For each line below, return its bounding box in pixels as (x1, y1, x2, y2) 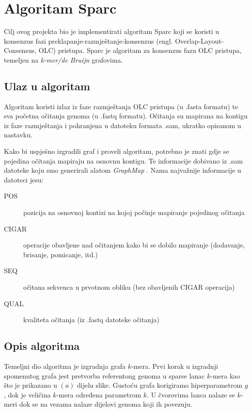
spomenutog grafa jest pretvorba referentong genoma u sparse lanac (4, 370, 205, 380)
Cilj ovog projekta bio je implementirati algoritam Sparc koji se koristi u (4, 26, 220, 36)
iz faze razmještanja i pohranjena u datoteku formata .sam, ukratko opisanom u (4, 120, 241, 130)
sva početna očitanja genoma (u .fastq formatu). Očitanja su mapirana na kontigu (4, 111, 248, 121)
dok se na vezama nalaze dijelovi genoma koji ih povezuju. (19, 399, 192, 409)
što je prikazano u (4, 380, 57, 390)
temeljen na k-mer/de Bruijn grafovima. (4, 54, 123, 65)
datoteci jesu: (4, 174, 44, 184)
